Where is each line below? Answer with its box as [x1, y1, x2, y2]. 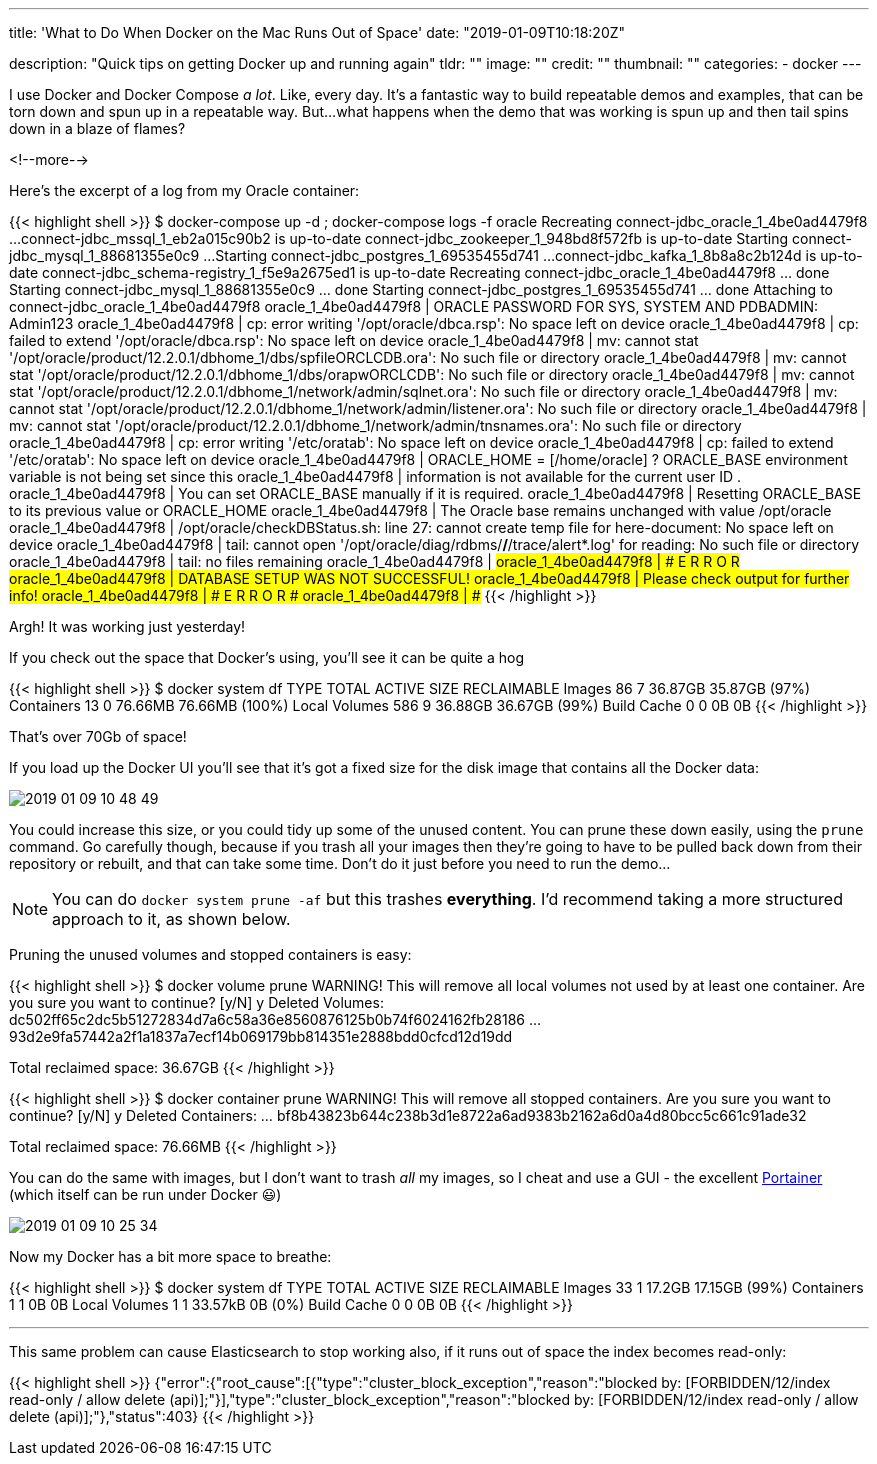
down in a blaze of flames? [9, 120, 186, 137]
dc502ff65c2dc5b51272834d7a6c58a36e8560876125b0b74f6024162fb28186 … [9, 1011, 542, 1028]
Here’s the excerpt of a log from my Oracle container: [9, 182, 360, 199]
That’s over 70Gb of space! [9, 728, 187, 745]
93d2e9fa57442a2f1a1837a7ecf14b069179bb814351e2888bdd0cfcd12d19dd [9, 1028, 513, 1045]
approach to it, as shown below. [52, 909, 291, 929]
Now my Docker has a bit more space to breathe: [9, 1248, 332, 1265]
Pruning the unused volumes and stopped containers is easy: [9, 946, 412, 963]
